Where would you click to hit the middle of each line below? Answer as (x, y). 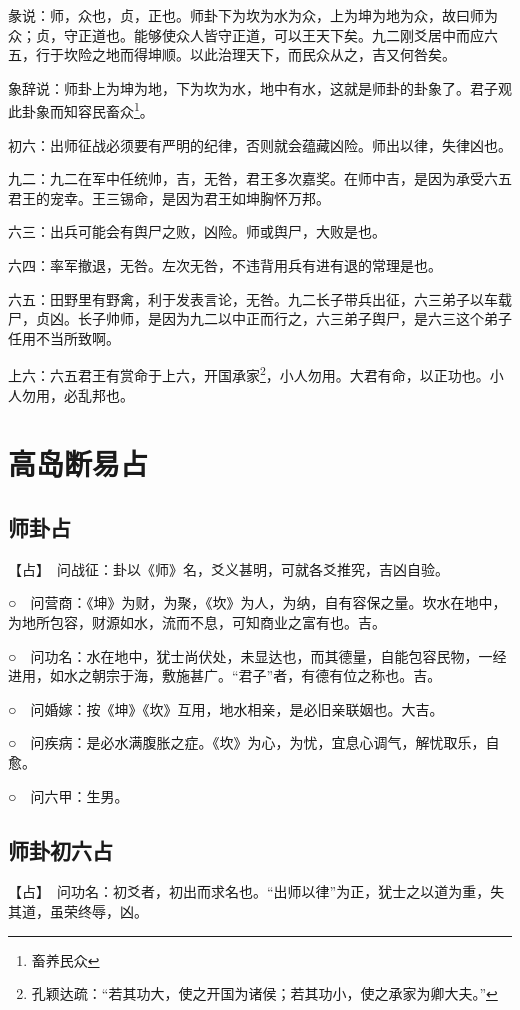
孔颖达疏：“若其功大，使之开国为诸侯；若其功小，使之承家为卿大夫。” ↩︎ (264, 993)
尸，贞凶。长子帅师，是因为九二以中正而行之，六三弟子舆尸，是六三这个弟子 (260, 318)
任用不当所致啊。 (64, 337)
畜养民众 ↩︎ (65, 959)
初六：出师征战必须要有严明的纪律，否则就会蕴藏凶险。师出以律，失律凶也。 (260, 144)
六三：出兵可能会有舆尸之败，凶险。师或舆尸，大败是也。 (197, 231)
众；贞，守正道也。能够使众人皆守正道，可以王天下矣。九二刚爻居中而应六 (253, 34)
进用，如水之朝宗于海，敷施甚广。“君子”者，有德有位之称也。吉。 (225, 675)
